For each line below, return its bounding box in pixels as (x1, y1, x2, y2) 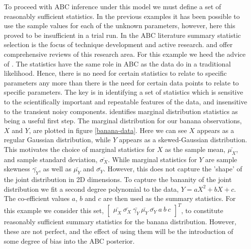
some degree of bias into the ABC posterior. (4, 235, 135, 246)
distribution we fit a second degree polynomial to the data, (4, 183, 179, 194)
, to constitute (181, 205, 223, 215)
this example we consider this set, (4, 205, 104, 215)
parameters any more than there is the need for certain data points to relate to (4, 77, 239, 87)
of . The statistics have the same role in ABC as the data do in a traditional (4, 58, 231, 68)
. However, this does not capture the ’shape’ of (103, 164, 242, 174)
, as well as (39, 164, 71, 174)
